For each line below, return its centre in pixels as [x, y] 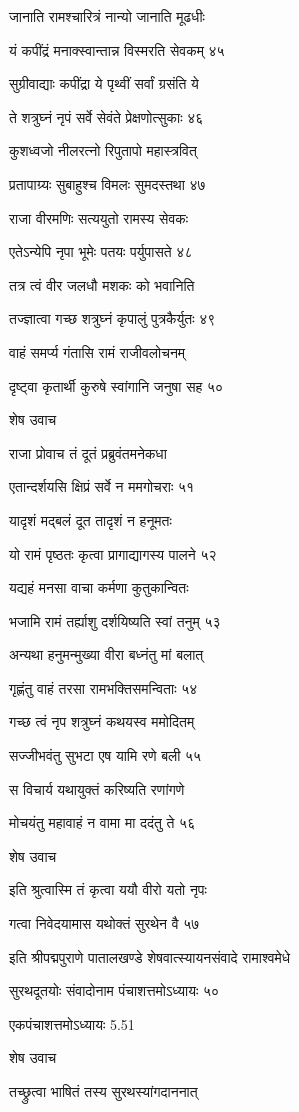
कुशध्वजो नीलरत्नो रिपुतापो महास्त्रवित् [103, 150]
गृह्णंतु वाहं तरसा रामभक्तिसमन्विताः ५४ [103, 687]
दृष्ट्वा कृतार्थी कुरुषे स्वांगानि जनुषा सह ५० [116, 385]
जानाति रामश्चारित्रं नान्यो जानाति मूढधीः [107, 16]
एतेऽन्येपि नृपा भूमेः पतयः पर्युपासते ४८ [101, 251]
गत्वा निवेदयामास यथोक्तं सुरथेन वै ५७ [104, 923]
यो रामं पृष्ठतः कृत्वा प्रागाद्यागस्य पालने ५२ [113, 553]
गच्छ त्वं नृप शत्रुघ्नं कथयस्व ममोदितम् [102, 721]
